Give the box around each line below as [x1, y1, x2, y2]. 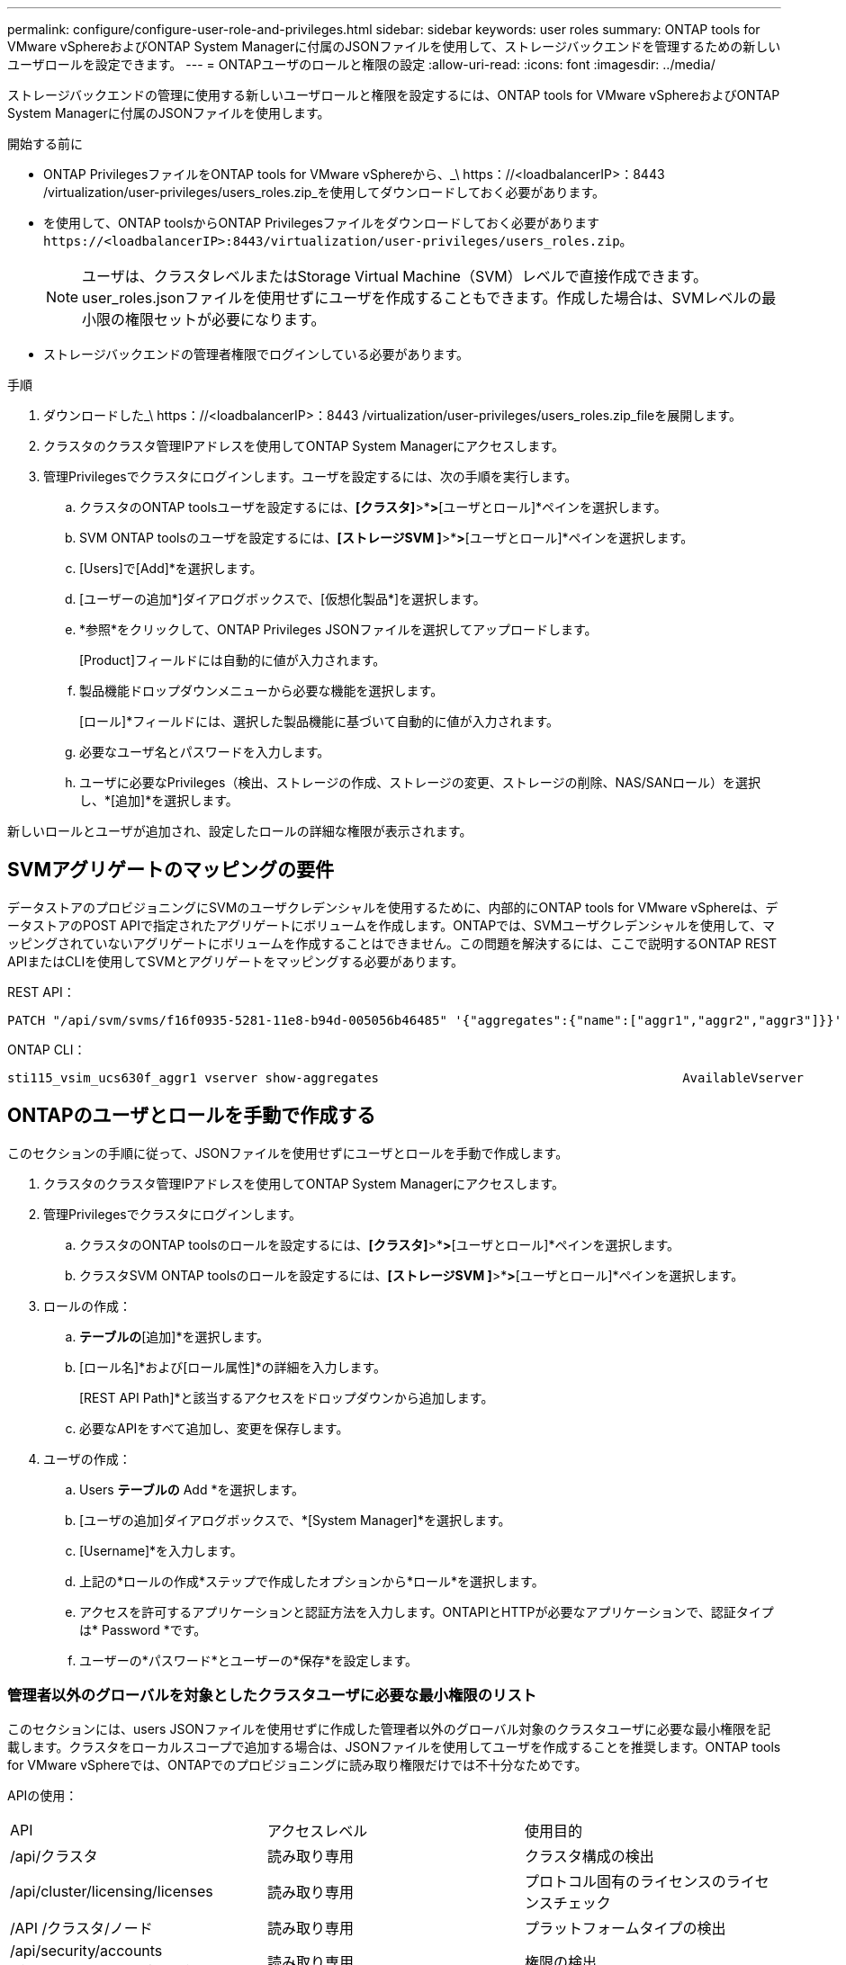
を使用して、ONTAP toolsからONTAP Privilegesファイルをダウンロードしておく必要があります [43, 215, 600, 230]
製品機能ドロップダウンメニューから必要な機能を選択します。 [79, 683, 444, 698]
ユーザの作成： [43, 1450, 131, 1467]
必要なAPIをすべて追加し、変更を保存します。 [79, 1420, 349, 1436]
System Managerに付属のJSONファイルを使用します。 [7, 105, 330, 121]
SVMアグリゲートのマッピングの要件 [7, 858, 334, 882]
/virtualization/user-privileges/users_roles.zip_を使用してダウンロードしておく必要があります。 [43, 184, 606, 200]
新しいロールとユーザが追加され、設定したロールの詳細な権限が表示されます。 [7, 823, 472, 839]
